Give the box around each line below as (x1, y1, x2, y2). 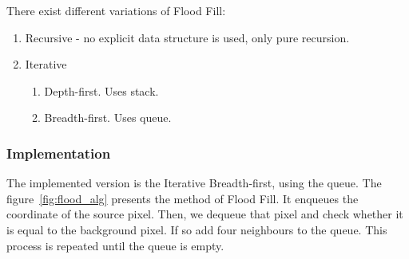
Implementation (6, 143, 111, 163)
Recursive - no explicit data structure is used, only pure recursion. (25, 29, 350, 45)
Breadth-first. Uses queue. (44, 109, 172, 126)
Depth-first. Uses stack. (44, 82, 159, 99)
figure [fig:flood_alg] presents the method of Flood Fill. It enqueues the (6, 190, 359, 206)
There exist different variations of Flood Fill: (6, 2, 226, 18)
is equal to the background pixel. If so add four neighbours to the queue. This (6, 221, 387, 237)
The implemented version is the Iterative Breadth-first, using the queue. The (6, 175, 382, 191)
